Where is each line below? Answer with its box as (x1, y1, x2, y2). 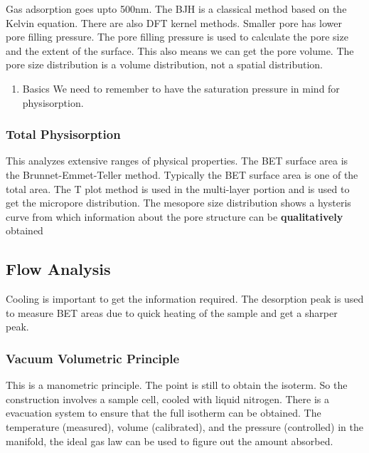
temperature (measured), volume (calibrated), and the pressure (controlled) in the (6, 419, 363, 434)
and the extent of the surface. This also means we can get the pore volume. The (6, 43, 354, 58)
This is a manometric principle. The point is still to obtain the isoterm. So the (6, 377, 348, 392)
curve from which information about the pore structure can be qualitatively (6, 209, 343, 224)
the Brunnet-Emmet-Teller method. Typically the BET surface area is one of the (6, 167, 358, 182)
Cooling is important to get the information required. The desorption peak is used (6, 291, 364, 306)
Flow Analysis (6, 258, 111, 280)
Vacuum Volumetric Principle (6, 349, 180, 367)
